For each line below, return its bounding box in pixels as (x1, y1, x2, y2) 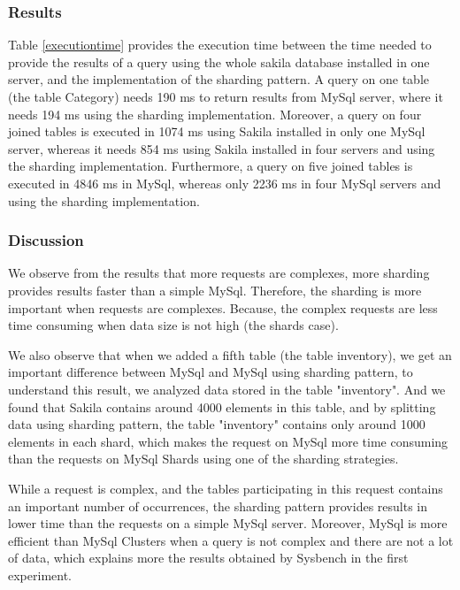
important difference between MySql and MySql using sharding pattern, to (8, 363, 413, 381)
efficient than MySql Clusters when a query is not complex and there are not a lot (8, 531, 454, 549)
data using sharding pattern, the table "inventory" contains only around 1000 (8, 415, 425, 433)
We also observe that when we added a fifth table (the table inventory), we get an (8, 345, 452, 364)
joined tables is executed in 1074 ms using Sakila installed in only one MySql (8, 122, 425, 141)
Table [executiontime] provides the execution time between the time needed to (8, 35, 432, 54)
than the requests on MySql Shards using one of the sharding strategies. (8, 449, 399, 468)
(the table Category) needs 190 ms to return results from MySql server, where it (8, 88, 443, 105)
